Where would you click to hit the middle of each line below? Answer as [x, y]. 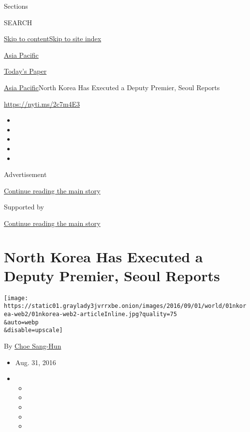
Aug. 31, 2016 [36, 362]
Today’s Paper [25, 71]
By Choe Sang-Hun [33, 346]
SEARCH [18, 22]
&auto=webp [21, 322]
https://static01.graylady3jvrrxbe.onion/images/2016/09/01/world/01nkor [125, 306]
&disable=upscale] [33, 330]
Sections [16, 6]
